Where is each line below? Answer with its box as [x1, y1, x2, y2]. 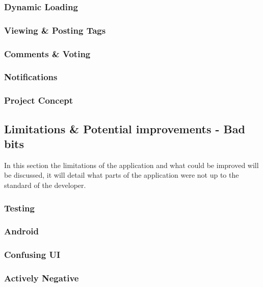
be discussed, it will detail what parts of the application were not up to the [4, 170, 239, 180]
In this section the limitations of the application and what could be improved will [4, 159, 259, 170]
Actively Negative [4, 272, 79, 284]
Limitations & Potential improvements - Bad [4, 121, 245, 136]
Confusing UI [4, 248, 61, 261]
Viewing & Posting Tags [4, 23, 106, 36]
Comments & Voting [4, 47, 91, 60]
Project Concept [4, 94, 73, 107]
